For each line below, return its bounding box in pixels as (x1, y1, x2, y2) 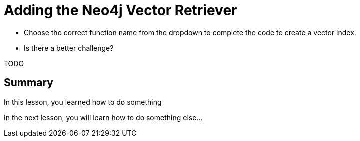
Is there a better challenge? (24, 43, 114, 52)
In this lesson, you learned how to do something (4, 97, 162, 106)
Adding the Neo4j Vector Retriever (4, 2, 237, 19)
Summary (4, 76, 53, 89)
